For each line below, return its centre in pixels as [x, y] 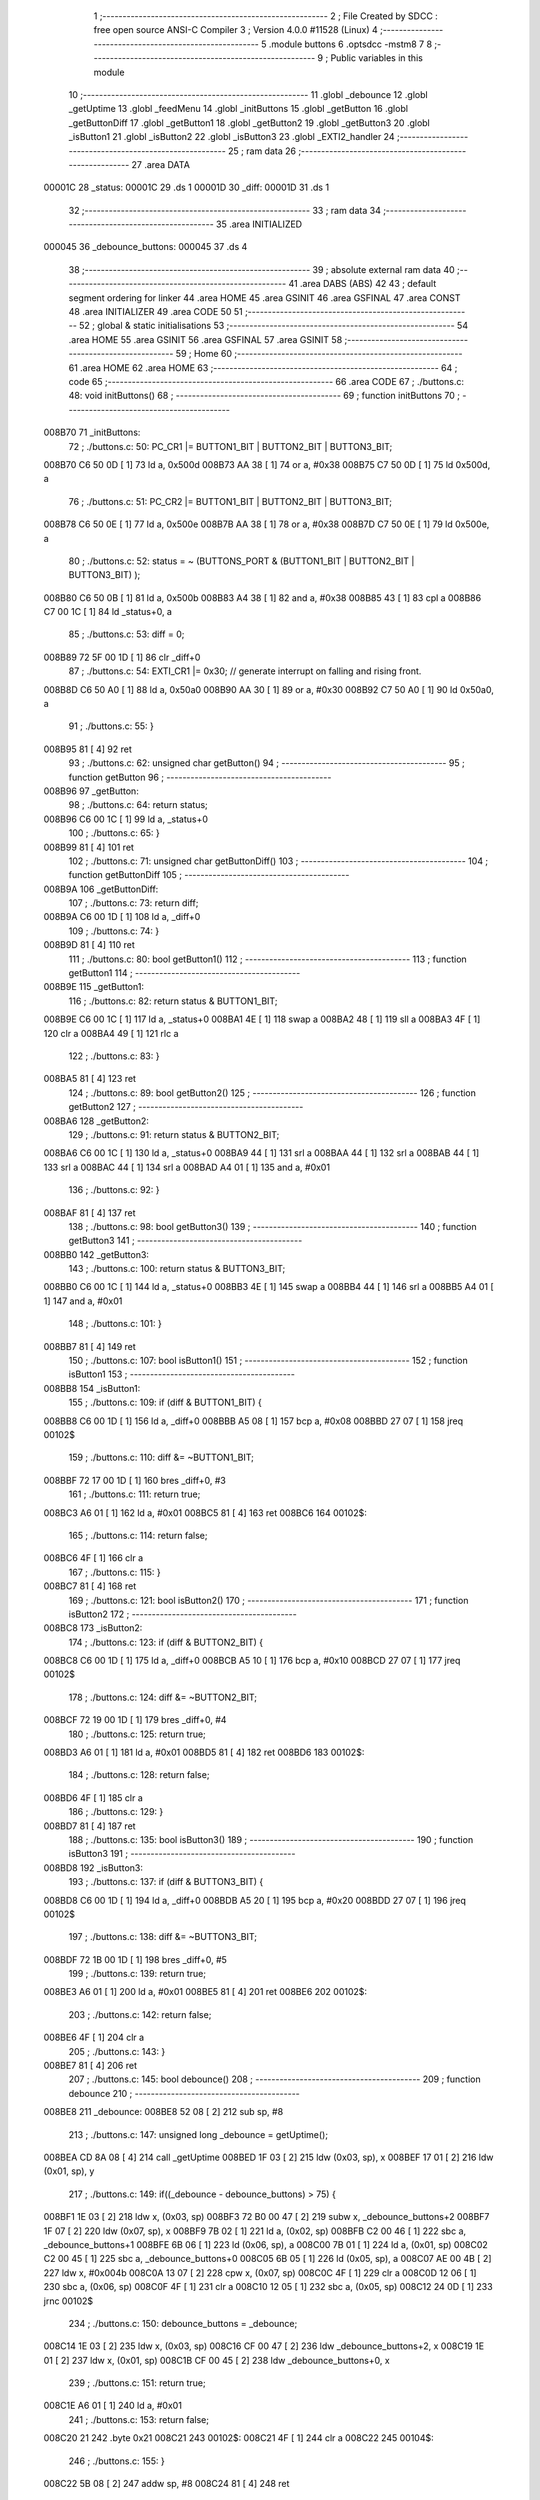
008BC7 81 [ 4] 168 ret [90, 1586]
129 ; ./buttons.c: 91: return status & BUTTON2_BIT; [174, 1134]
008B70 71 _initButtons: [92, 432]
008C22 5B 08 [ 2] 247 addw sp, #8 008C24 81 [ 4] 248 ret [166, 2484]
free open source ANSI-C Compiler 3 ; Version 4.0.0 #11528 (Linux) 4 [236, 30]
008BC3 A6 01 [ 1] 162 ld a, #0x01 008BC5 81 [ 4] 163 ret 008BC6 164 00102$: [205, 1512]
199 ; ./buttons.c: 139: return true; [137, 1974]
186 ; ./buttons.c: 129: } [116, 1812]
